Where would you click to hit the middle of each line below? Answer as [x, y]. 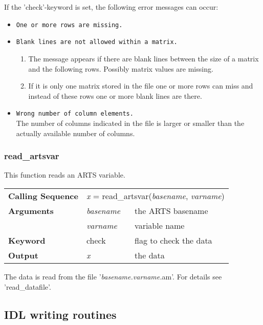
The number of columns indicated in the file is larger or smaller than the [130, 123]
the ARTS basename [171, 210]
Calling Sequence [43, 196]
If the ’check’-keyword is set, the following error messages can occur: [111, 7]
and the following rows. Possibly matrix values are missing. [121, 68]
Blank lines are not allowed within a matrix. [97, 42]
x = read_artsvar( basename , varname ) [155, 196]
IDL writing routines [60, 314]
